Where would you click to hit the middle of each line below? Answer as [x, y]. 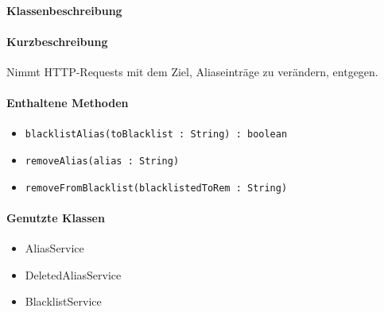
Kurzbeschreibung [57, 41]
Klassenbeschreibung [64, 10]
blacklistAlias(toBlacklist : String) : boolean [156, 135]
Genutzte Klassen [56, 217]
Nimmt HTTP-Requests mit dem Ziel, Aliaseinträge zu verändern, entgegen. [192, 71]
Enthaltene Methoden [68, 103]
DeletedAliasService [73, 274]
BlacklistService [63, 301]
